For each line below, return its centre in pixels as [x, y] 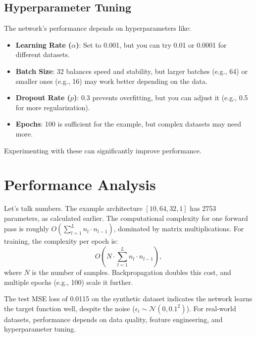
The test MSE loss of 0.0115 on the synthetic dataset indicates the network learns [128, 299]
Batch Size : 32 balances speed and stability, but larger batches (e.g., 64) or [131, 71]
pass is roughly [26, 229]
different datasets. [43, 54]
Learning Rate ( [44, 44]
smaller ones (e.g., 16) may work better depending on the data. [111, 81]
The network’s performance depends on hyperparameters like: [98, 28]
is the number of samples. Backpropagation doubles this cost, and [131, 272]
